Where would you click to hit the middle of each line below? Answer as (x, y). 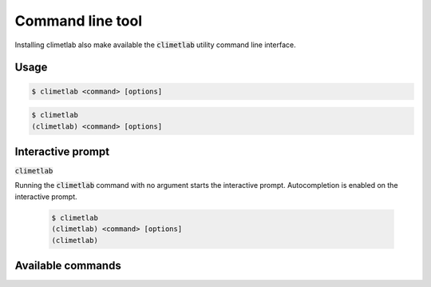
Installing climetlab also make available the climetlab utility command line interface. (155, 45)
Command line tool (79, 21)
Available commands (68, 265)
